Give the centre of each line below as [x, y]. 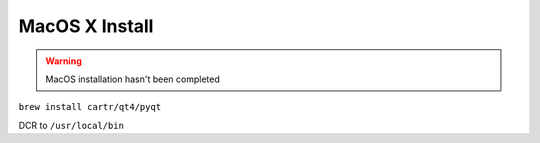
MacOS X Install [86, 26]
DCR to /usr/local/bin [71, 125]
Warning [63, 61]
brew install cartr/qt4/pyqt [90, 107]
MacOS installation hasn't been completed [132, 79]
